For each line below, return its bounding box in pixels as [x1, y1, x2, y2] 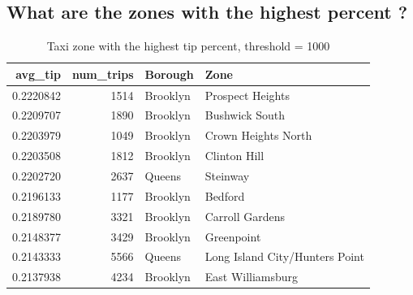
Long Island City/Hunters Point [204, 248, 364, 265]
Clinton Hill [204, 147, 265, 164]
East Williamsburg [204, 268, 299, 285]
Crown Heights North [204, 127, 312, 144]
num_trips [71, 65, 134, 82]
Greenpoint [204, 228, 261, 245]
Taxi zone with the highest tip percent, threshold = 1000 [46, 37, 330, 54]
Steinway [204, 167, 250, 184]
